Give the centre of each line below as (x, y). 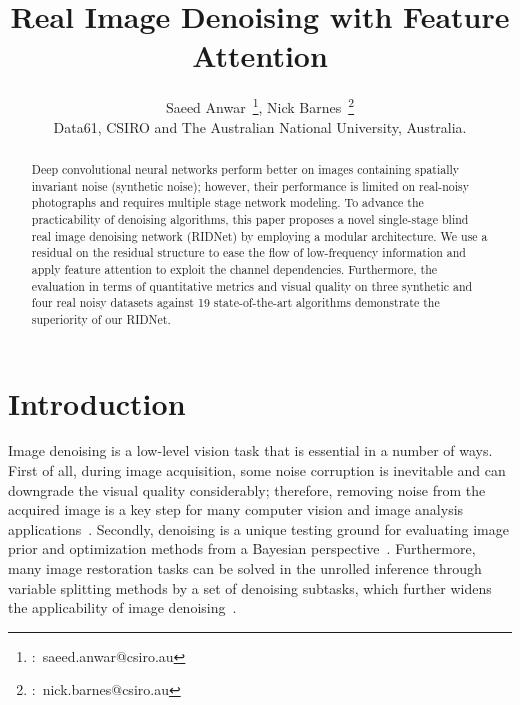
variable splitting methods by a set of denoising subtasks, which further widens (250, 587)
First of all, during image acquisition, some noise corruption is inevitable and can (257, 470)
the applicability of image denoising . (122, 607)
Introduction (97, 402)
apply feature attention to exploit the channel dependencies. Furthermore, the (234, 268)
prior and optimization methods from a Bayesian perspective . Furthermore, (242, 548)
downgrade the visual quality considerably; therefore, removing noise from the (247, 489)
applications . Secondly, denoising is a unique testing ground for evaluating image (258, 528)
